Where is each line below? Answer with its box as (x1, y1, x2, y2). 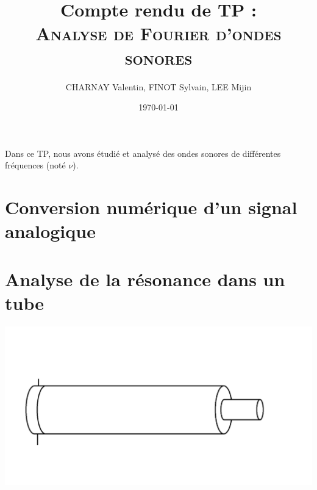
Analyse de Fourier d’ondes (35, 21, 282, 46)
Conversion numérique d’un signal (5, 195, 297, 220)
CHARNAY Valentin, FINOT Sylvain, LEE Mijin (65, 80, 252, 93)
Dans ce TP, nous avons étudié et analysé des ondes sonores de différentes (5, 146, 281, 159)
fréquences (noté (5, 159, 66, 171)
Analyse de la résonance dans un (5, 266, 285, 291)
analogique (5, 218, 96, 243)
